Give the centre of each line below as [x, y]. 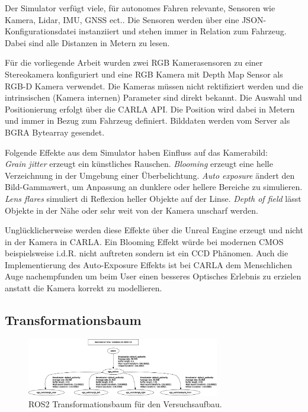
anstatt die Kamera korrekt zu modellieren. [84, 288]
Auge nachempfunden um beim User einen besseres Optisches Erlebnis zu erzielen [153, 276]
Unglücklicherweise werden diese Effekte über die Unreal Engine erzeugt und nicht [154, 230]
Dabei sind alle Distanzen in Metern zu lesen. [87, 42]
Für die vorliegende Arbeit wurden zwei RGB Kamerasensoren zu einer [134, 62]
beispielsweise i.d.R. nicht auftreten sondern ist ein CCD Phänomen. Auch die [147, 253]
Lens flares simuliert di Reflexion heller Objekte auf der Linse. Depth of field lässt [153, 198]
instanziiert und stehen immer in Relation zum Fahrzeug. [182, 31]
